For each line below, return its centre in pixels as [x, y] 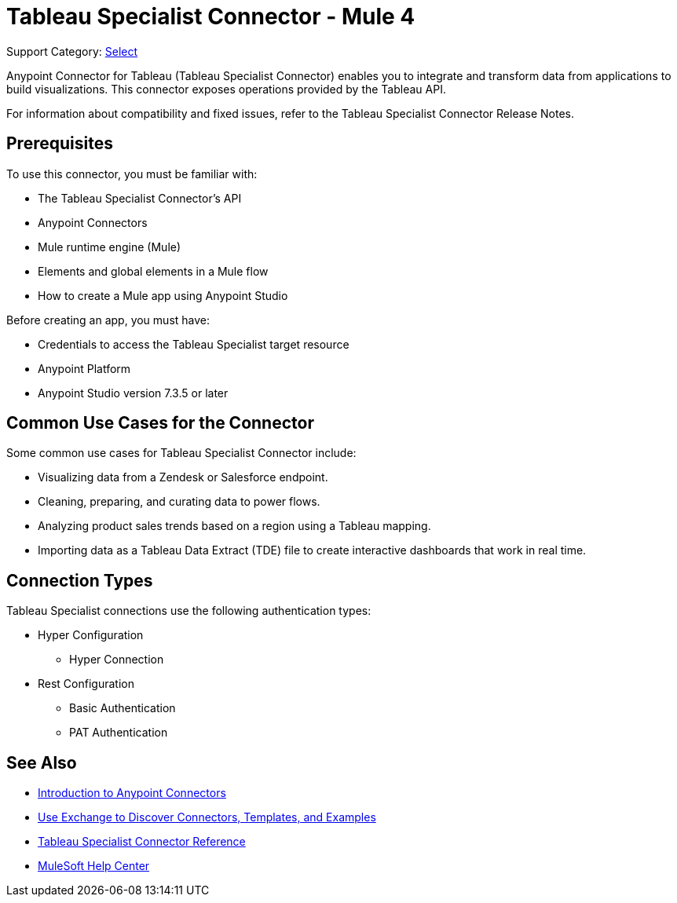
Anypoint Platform [84, 368]
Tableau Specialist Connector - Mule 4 [211, 16]
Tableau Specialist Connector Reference [142, 842]
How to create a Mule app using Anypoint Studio [163, 295]
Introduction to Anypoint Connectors [132, 793]
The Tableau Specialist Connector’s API [140, 198]
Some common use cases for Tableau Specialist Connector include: [181, 453]
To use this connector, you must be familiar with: [132, 174]
